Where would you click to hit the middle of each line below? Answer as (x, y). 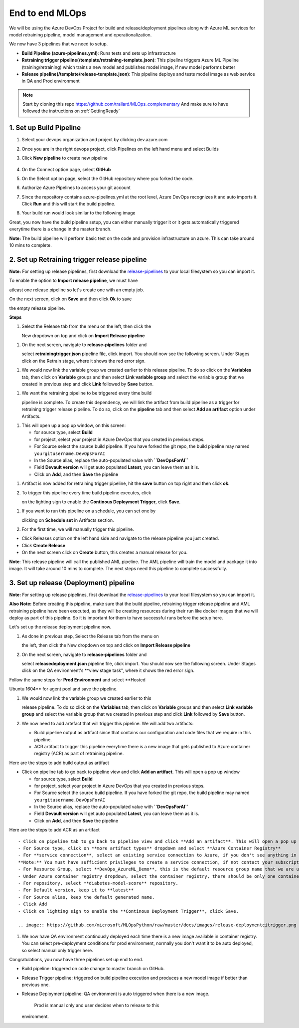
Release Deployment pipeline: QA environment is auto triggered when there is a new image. (116, 994)
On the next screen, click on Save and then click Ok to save (71, 299)
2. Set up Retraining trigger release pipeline (78, 259)
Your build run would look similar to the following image (78, 213)
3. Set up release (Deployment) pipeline (72, 583)
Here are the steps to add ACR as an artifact (54, 830)
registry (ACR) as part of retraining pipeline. (79, 754)
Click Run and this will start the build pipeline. (69, 204)
